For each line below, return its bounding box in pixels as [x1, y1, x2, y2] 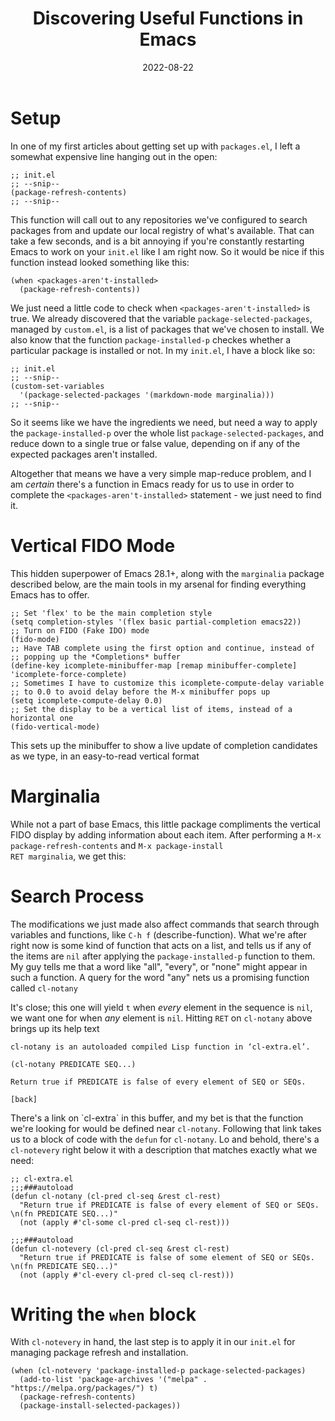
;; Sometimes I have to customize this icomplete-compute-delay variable [10, 678, 325, 688]
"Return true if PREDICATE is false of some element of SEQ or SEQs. [19, 1252, 315, 1262]
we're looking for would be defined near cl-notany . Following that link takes [10, 1122, 322, 1134]
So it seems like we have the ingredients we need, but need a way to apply [10, 416, 318, 428]
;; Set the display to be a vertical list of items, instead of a [10, 704, 293, 714]
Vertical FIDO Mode [10, 534, 176, 557]
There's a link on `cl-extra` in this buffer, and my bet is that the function [10, 1112, 304, 1124]
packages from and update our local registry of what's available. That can [10, 224, 315, 236]
